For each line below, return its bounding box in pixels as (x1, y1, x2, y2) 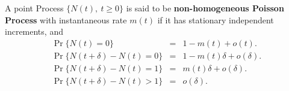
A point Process (5, 2, 64, 14)
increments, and (5, 25, 63, 38)
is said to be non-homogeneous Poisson (126, 2, 284, 14)
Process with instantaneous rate (5, 13, 127, 26)
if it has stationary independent (157, 13, 274, 26)
